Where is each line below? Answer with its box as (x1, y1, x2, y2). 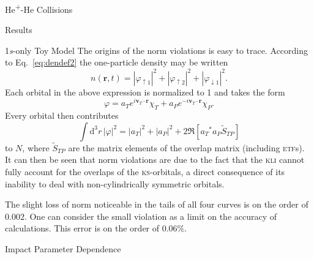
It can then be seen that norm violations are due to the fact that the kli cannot (5, 153, 305, 166)
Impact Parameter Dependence (5, 242, 121, 255)
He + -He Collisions (5, 1, 73, 15)
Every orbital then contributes (5, 109, 119, 121)
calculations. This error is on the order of (5, 222, 160, 235)
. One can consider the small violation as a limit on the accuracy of (24, 209, 277, 222)
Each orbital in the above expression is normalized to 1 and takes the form (5, 85, 285, 98)
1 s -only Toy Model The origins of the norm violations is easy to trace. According (5, 43, 308, 56)
